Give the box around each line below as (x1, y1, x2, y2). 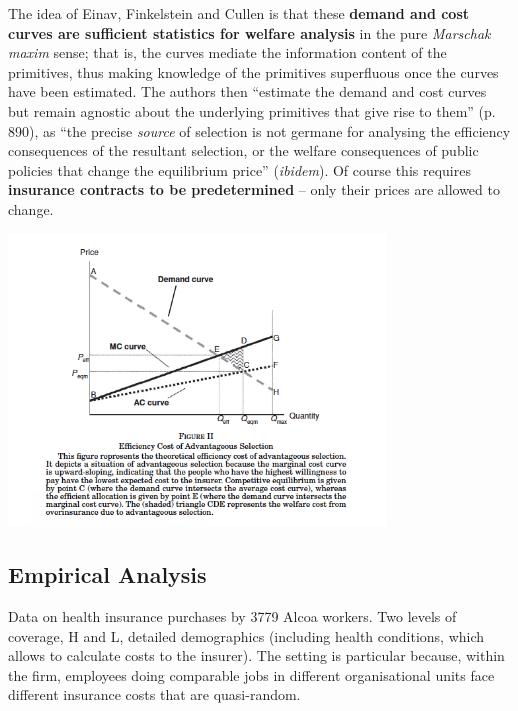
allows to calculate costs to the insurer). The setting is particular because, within (8, 645, 505, 666)
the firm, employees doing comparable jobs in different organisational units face (8, 664, 495, 685)
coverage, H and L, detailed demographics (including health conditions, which (8, 625, 485, 646)
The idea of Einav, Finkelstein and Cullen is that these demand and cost (8, 3, 470, 23)
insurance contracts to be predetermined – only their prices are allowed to (8, 179, 500, 200)
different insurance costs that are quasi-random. (8, 684, 301, 705)
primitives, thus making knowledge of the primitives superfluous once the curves (8, 61, 499, 82)
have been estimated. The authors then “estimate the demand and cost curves (8, 81, 487, 102)
